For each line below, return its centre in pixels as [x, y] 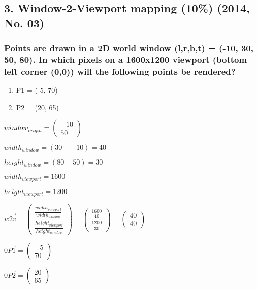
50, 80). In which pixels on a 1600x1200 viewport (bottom [126, 60]
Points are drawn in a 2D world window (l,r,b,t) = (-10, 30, [129, 48]
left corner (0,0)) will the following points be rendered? [120, 71]
